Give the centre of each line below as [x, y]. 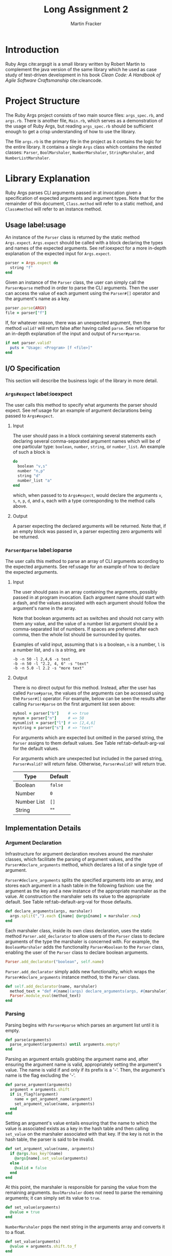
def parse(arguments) [28, 1040]
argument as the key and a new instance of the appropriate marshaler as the [86, 891]
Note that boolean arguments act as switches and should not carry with [88, 618]
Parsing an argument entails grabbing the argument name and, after [77, 1059]
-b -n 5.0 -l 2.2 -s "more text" [48, 668]
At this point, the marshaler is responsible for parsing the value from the [81, 1187]
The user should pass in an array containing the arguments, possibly [85, 592]
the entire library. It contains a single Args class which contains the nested [83, 146]
